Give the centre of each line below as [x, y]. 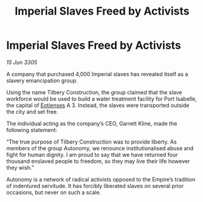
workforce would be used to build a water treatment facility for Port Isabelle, [102, 99]
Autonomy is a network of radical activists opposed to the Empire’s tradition [101, 179]
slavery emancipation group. [42, 80]
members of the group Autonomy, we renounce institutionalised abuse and [100, 148]
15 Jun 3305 [22, 62]
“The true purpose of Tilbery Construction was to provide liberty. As [92, 142]
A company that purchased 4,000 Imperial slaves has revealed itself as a [97, 74]
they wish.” [20, 167]
